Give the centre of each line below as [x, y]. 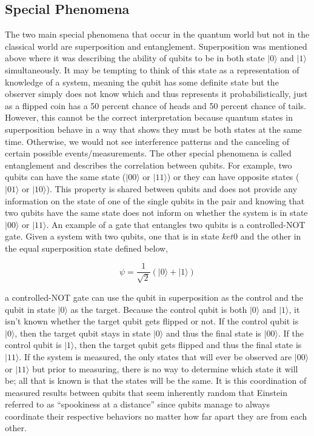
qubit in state [30, 309]
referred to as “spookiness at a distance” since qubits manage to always [138, 404]
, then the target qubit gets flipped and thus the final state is [188, 345]
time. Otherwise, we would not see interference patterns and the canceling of [147, 141]
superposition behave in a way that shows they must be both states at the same [153, 129]
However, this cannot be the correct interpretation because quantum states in [149, 117]
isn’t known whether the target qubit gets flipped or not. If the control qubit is [152, 321]
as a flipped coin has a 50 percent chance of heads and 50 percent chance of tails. [155, 105]
